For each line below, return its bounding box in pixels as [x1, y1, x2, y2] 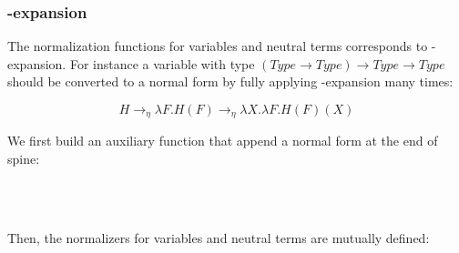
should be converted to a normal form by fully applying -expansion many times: [7, 72, 454, 91]
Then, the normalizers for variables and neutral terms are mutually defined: [7, 228, 430, 247]
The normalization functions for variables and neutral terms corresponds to [7, 36, 428, 56]
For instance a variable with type [69, 54, 255, 73]
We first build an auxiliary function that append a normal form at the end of [7, 131, 438, 150]
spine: [7, 149, 40, 168]
